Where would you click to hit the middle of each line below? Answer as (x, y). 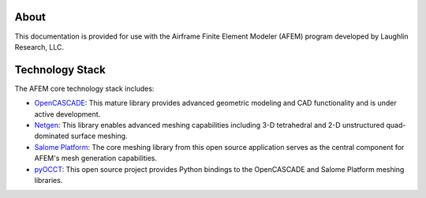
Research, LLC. (39, 47)
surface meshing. (99, 136)
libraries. (49, 180)
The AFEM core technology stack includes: (84, 88)
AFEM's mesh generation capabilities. (96, 159)
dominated (52, 136)
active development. (67, 114)
